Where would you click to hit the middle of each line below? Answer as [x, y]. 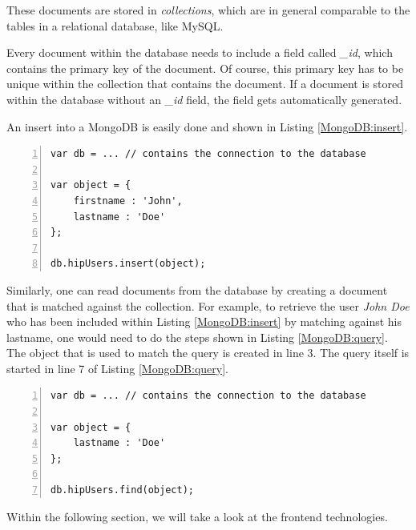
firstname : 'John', [128, 201]
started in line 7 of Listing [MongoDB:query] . [117, 368]
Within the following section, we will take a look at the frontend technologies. [197, 516]
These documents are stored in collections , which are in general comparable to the [208, 10]
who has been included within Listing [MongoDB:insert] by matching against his [204, 321]
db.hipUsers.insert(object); [128, 264]
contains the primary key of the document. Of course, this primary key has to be [205, 68]
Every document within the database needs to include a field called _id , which [200, 52]
